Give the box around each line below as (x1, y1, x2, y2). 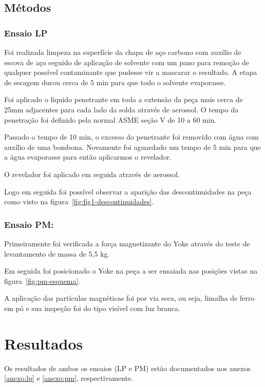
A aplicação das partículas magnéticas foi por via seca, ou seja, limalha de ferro (4, 293, 255, 303)
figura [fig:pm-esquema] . (4, 275, 81, 286)
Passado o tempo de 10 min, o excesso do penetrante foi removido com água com (4, 131, 259, 142)
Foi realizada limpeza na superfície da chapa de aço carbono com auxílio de (4, 47, 241, 57)
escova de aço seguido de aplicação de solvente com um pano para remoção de (4, 56, 249, 67)
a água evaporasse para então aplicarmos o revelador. (4, 151, 172, 162)
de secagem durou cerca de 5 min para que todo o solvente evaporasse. (4, 76, 226, 87)
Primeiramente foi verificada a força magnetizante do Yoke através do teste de (4, 238, 250, 248)
